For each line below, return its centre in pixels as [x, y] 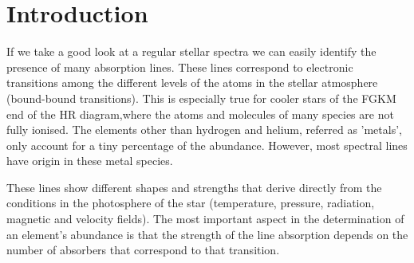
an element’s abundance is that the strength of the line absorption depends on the [207, 234]
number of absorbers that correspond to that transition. [143, 250]
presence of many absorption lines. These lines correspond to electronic [180, 67]
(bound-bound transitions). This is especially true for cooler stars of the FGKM [201, 98]
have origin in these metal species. [90, 161]
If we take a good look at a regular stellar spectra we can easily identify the [191, 51]
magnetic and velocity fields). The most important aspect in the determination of [205, 219]
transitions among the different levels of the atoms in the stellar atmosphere [192, 82]
